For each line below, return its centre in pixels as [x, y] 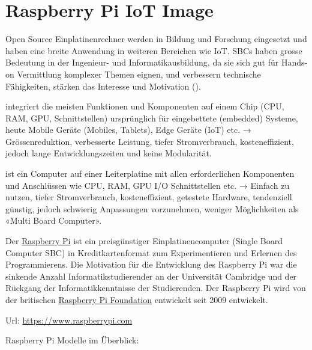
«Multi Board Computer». [54, 220]
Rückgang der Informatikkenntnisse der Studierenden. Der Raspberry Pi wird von [156, 288]
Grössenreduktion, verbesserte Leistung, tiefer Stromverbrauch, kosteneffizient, [150, 141]
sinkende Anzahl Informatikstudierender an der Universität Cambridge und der [151, 276]
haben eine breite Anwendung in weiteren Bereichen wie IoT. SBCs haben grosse [154, 50]
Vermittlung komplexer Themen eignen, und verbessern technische [139, 74]
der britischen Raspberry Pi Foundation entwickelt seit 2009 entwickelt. [137, 299]
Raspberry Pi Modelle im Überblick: [72, 340]
